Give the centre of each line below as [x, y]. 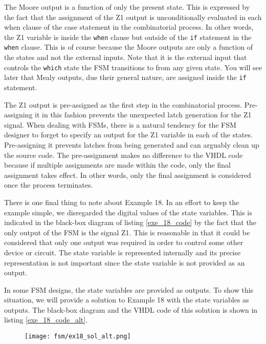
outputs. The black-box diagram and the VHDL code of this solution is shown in [131, 309]
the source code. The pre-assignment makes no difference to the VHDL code [124, 155]
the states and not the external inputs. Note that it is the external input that [126, 57]
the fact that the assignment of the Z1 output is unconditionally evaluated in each [133, 17]
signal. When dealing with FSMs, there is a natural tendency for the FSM [120, 124]
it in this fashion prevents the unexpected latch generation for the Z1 [143, 115]
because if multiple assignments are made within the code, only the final [117, 165]
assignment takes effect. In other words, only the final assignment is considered [128, 175]
